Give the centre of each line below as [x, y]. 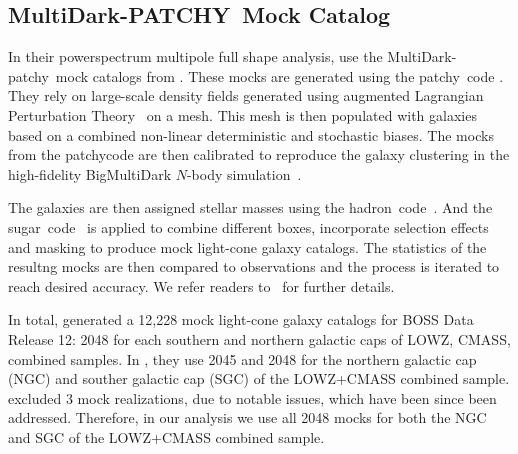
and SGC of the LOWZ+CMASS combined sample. [166, 436]
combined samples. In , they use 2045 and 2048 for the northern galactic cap [242, 358]
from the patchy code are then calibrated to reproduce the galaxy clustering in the [259, 154]
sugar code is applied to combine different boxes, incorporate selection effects [248, 226]
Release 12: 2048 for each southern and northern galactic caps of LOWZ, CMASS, [259, 338]
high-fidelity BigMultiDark [90, 173]
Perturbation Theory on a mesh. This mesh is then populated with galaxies [242, 114]
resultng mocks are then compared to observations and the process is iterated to [254, 266]
